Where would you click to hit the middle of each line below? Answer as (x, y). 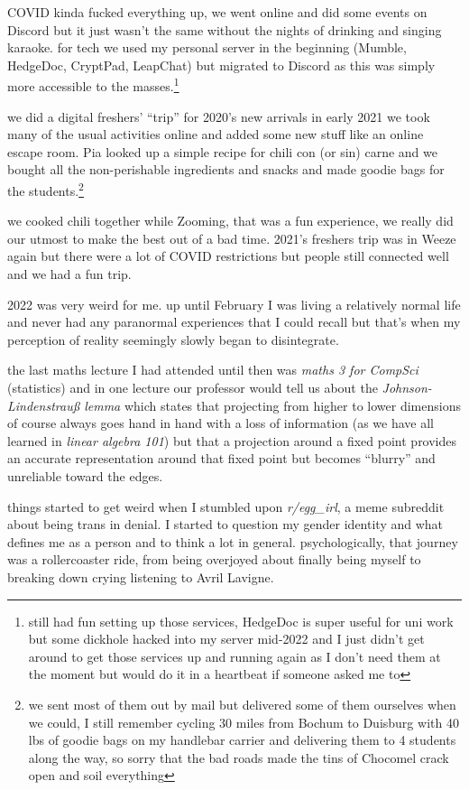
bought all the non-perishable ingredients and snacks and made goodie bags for (226, 169)
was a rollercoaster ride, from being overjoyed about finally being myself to (214, 559)
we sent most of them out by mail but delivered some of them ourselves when (242, 704)
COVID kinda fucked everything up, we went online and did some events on (217, 12)
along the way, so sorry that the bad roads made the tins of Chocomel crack (239, 757)
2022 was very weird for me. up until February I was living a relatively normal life (234, 304)
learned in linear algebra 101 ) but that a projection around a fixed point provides (232, 440)
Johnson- (407, 387)
